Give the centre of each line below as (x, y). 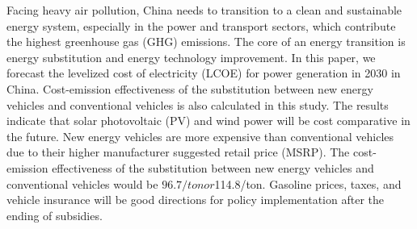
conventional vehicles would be (82, 183)
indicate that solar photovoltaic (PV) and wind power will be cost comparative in (208, 121)
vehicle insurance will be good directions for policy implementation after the (195, 200)
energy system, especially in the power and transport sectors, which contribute (201, 25)
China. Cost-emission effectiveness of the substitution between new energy (190, 88)
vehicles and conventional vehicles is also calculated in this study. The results (198, 104)
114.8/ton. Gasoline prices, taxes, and (308, 183)
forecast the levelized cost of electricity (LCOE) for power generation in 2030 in (204, 73)
